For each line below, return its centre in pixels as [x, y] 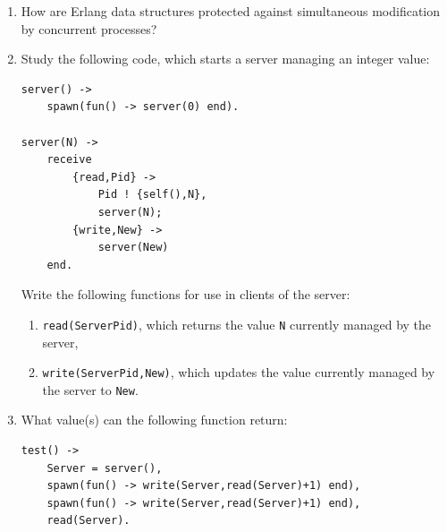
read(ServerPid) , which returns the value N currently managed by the [237, 324]
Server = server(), [105, 468]
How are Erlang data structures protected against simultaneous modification [231, 11]
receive [69, 160]
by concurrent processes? [89, 28]
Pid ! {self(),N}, [152, 195]
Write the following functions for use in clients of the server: [186, 294]
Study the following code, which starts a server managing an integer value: [225, 59]
